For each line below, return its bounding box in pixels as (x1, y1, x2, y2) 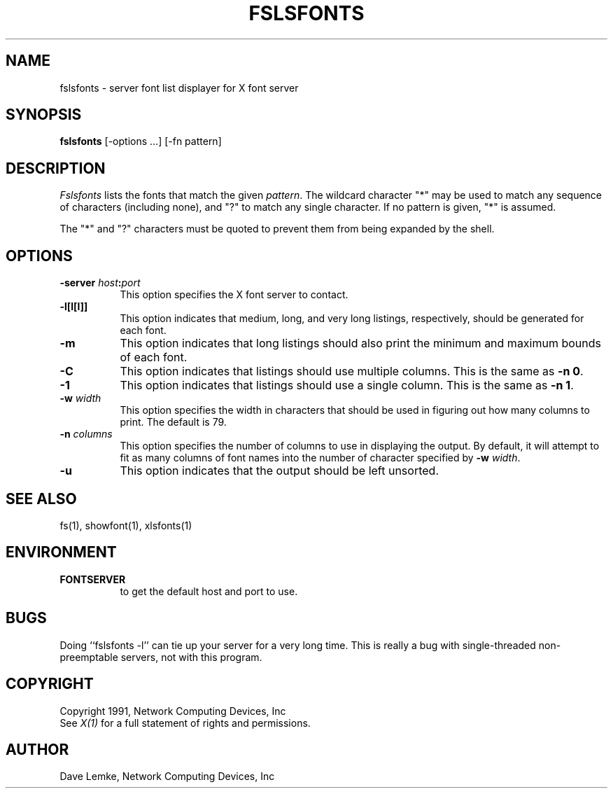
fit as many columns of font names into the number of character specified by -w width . (120, 452, 521, 464)
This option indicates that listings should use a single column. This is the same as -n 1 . (120, 378, 574, 393)
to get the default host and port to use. (120, 585, 298, 597)
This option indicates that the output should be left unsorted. (120, 464, 439, 478)
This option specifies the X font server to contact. (120, 288, 348, 301)
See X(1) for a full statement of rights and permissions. (59, 716, 311, 729)
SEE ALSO (6, 489, 77, 508)
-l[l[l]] (59, 300, 88, 313)
